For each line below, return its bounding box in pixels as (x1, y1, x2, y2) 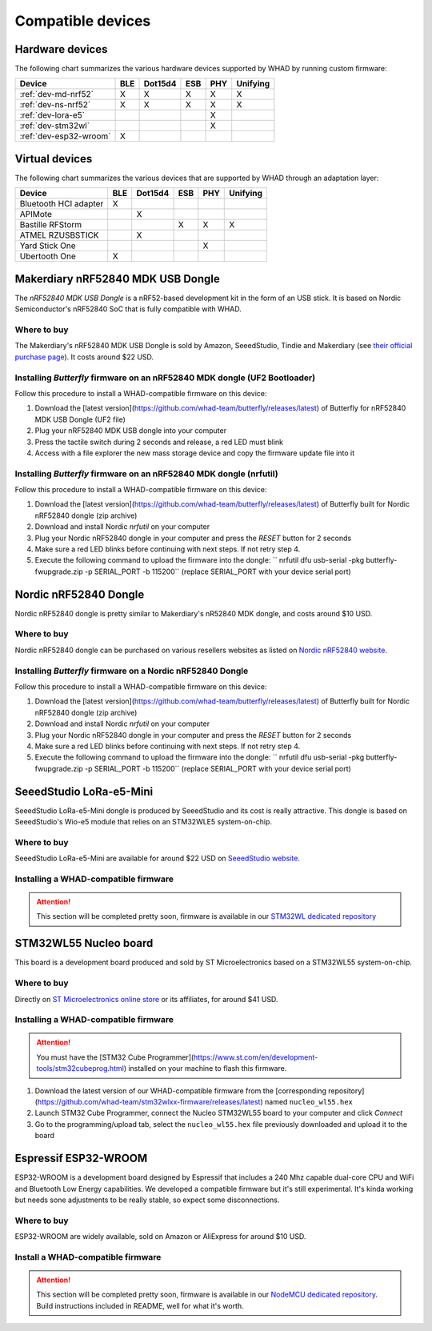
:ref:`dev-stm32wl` (19, 120, 90, 131)
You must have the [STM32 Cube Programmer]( (36, 1052, 194, 1062)
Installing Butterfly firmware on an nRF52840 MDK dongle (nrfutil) (14, 468, 279, 479)
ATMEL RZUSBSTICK (19, 230, 99, 241)
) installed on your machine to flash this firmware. (123, 1064, 287, 1073)
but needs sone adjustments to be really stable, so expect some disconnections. (14, 1195, 280, 1205)
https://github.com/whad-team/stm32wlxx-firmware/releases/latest (37, 1097, 261, 1107)
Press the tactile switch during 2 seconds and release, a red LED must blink (34, 437, 284, 447)
